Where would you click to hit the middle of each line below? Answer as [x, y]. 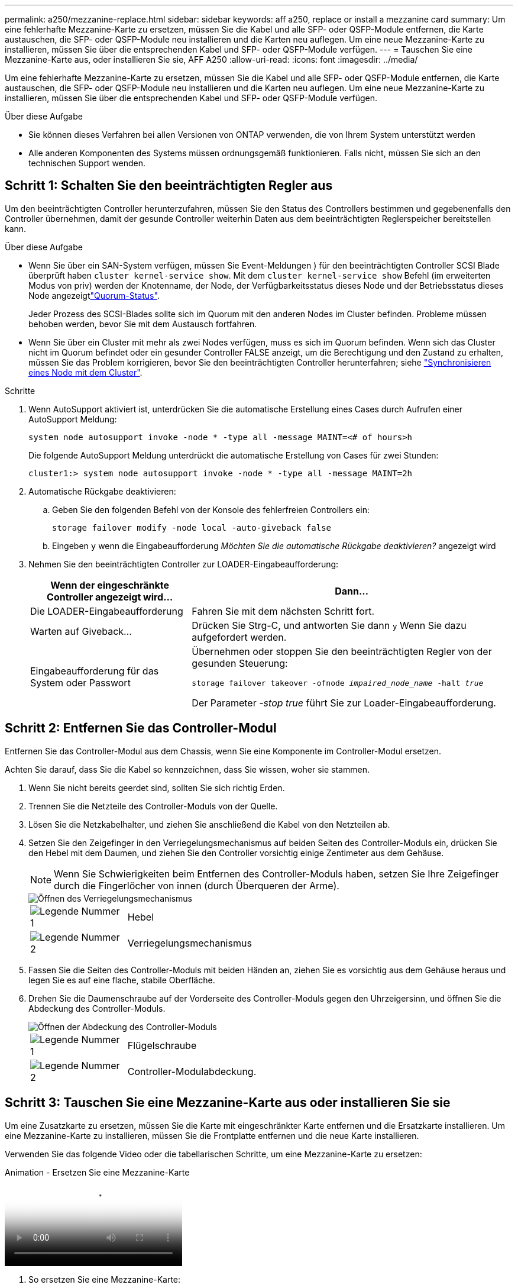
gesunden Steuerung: [240, 663]
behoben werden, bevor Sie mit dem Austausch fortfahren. [143, 324]
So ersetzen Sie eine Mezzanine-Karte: [105, 1279]
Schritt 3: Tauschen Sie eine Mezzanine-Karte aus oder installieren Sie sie [228, 1103]
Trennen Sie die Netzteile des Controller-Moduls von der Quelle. [153, 806]
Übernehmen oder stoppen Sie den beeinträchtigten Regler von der [342, 651]
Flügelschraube [162, 1045]
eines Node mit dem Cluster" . [85, 372]
